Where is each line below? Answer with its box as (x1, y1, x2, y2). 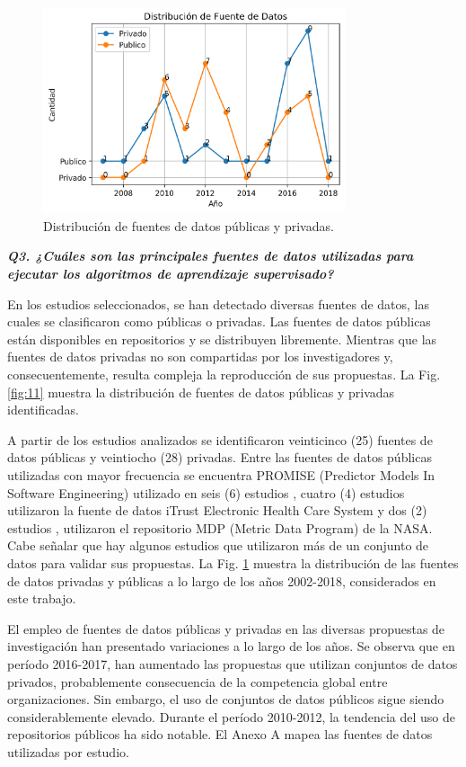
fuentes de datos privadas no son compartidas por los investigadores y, (7, 347, 393, 366)
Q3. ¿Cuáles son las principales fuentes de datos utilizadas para (7, 246, 414, 265)
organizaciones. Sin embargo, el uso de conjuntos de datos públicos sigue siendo (7, 690, 444, 709)
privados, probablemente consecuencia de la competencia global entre (7, 672, 388, 691)
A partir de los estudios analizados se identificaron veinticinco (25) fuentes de (7, 430, 433, 449)
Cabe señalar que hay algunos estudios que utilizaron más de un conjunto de (7, 536, 429, 555)
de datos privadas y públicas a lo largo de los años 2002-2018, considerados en (7, 571, 436, 590)
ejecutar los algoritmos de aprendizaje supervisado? (7, 264, 334, 283)
